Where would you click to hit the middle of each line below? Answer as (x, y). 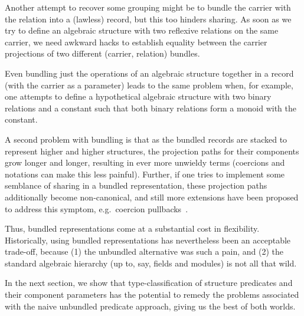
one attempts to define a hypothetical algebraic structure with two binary (138, 96)
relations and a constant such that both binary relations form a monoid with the (151, 108)
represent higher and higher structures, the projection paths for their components (152, 151)
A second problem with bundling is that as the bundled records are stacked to (146, 139)
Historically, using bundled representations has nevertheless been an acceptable (148, 240)
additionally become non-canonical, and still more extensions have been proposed (152, 197)
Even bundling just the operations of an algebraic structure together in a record (149, 73)
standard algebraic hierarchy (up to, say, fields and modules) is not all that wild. (151, 263)
